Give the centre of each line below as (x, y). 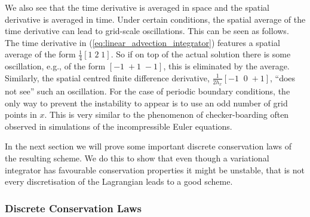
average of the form (40, 54)
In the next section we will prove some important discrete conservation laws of (148, 146)
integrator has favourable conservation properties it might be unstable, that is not (155, 169)
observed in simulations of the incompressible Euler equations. (119, 126)
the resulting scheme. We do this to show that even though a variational (137, 158)
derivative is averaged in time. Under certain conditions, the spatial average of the (155, 19)
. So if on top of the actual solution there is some (201, 54)
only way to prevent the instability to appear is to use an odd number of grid (146, 103)
